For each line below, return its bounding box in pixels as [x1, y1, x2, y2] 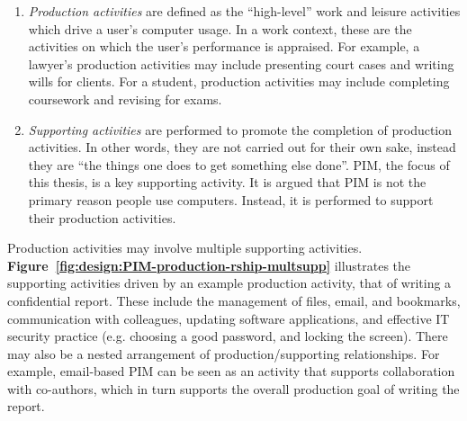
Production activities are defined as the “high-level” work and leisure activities [28, 2, 461, 20]
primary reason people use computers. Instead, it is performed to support [28, 190, 434, 209]
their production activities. [28, 208, 176, 227]
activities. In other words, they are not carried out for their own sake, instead [28, 138, 456, 157]
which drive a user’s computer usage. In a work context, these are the [28, 19, 412, 38]
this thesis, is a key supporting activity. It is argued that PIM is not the [28, 173, 427, 192]
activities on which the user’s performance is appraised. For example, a [28, 37, 420, 56]
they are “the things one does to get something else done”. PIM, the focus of [28, 155, 450, 174]
